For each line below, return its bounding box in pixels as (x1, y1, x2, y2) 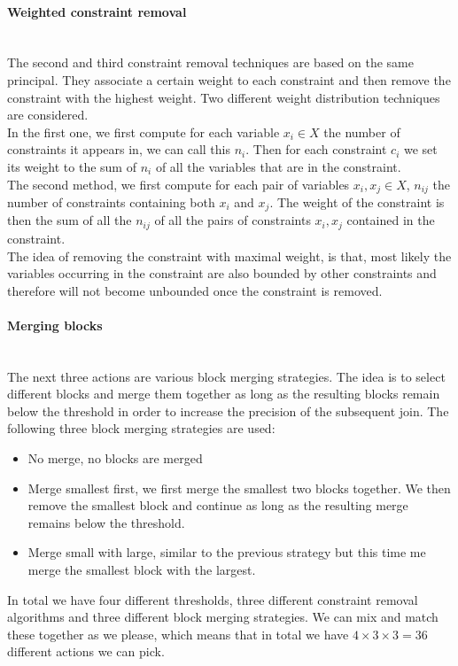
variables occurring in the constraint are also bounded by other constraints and (7, 264, 437, 283)
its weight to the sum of (7, 157, 136, 175)
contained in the (346, 211, 435, 229)
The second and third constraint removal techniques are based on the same (7, 53, 415, 72)
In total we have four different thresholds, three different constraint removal (7, 590, 418, 608)
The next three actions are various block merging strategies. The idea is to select (7, 367, 446, 385)
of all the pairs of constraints (154, 211, 311, 229)
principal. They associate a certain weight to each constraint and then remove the (7, 70, 451, 89)
